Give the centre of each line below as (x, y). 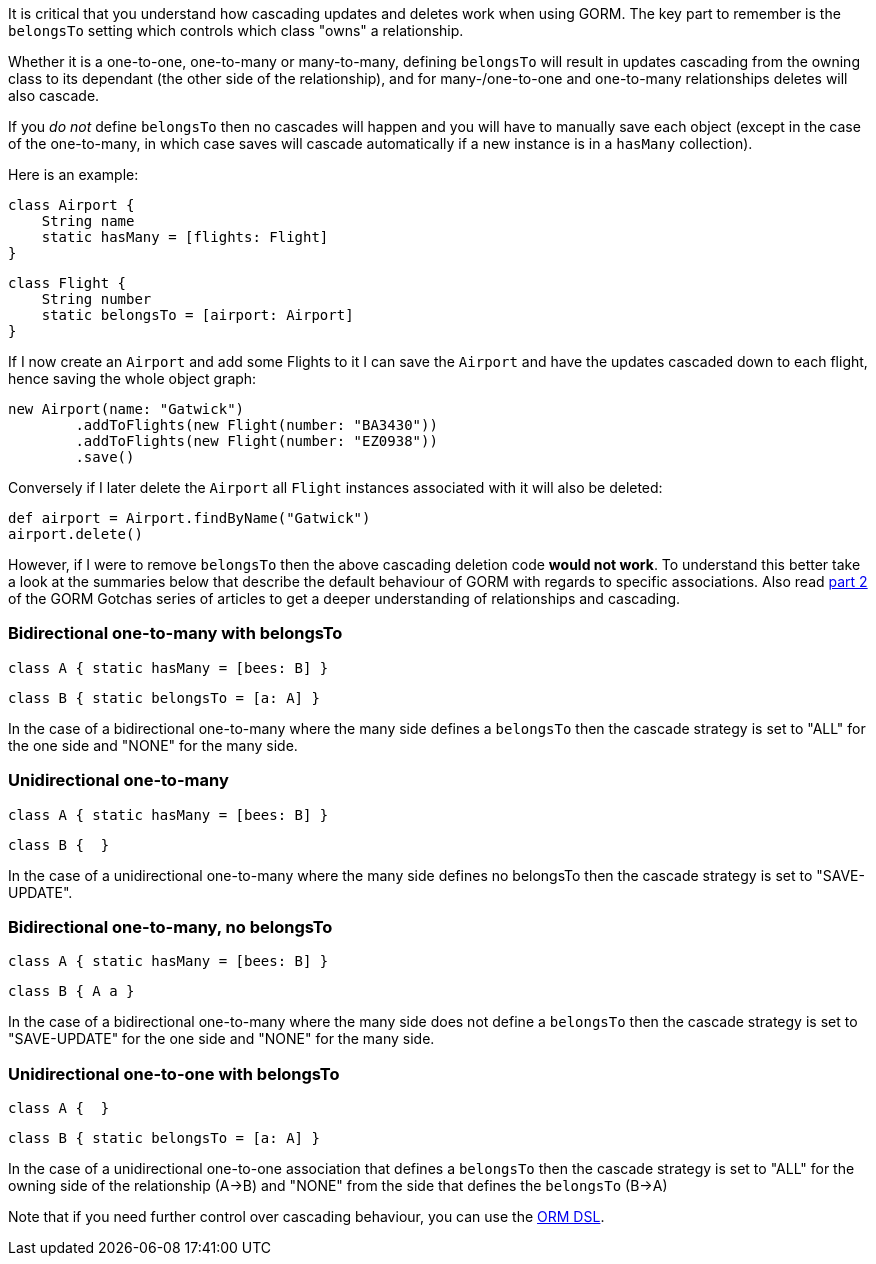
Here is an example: (73, 174)
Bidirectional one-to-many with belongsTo (175, 633)
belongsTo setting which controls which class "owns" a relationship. (236, 30)
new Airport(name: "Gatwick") (126, 409)
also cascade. (54, 95)
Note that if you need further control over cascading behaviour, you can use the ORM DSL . (306, 1216)
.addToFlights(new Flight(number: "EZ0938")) (256, 441)
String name (88, 221)
